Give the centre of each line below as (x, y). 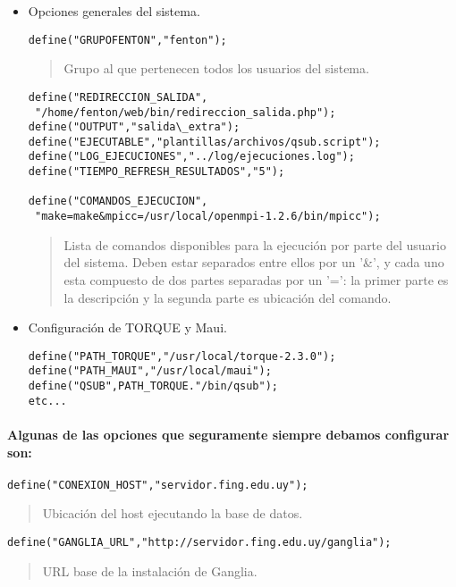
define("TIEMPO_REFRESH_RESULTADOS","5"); (156, 172)
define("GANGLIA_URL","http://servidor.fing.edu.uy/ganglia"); (199, 542)
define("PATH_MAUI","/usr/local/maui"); (150, 371)
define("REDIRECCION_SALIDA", (118, 97)
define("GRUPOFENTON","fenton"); (127, 40)
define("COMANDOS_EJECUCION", (118, 201)
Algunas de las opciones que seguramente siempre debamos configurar (228, 434)
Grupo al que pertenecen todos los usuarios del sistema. (216, 68)
